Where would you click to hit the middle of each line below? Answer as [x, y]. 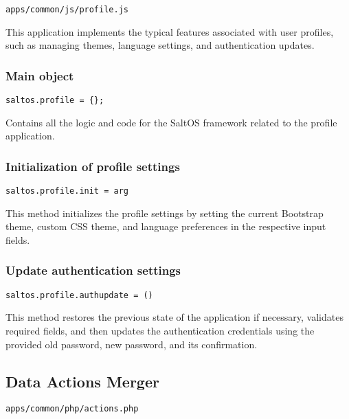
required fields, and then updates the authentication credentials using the [160, 331]
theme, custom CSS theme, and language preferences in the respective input [166, 226]
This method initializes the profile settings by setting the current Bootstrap [165, 213]
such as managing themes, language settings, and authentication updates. [160, 45]
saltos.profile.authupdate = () [79, 295]
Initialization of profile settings [93, 166]
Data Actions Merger [82, 381]
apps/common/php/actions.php [72, 409]
